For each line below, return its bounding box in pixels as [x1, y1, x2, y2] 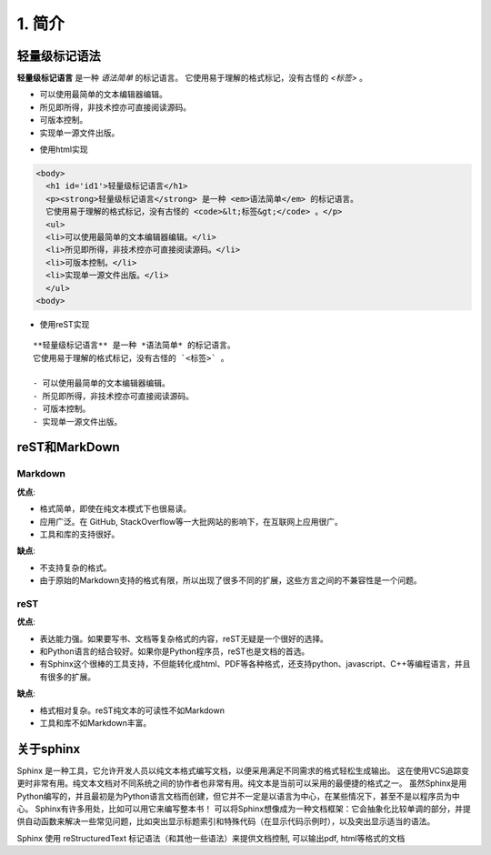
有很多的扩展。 [39, 671, 95, 682]
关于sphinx [16, 741, 81, 757]
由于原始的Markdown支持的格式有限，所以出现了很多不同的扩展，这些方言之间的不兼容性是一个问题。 [39, 575, 422, 586]
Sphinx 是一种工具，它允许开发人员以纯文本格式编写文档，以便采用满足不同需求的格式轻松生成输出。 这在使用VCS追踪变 [16, 765, 470, 776]
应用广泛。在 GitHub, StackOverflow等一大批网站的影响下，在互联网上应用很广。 [39, 516, 343, 527]
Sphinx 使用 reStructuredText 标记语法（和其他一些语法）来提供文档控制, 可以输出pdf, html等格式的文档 [16, 832, 406, 843]
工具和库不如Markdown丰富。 [39, 718, 152, 728]
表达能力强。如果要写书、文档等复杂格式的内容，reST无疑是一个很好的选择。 [39, 633, 329, 644]
